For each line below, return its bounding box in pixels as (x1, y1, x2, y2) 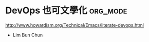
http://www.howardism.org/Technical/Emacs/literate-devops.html (5, 22, 144, 28)
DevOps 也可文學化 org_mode (5, 5, 127, 16)
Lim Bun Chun (12, 32, 43, 38)
